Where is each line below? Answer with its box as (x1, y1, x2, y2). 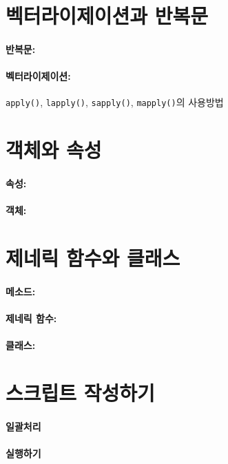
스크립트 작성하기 (6, 378, 155, 406)
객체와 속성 (6, 136, 102, 164)
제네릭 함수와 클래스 (6, 243, 180, 271)
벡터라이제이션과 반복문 (6, 1, 209, 30)
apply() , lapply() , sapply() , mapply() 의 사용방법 (6, 95, 224, 109)
